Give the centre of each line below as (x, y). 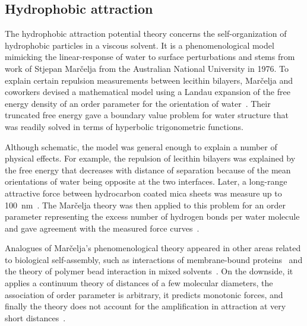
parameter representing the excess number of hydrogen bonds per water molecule (152, 216)
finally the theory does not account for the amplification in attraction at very (145, 306)
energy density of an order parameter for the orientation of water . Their (138, 103)
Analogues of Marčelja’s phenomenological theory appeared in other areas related (153, 248)
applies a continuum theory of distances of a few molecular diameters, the (139, 283)
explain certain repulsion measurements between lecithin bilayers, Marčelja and (149, 80)
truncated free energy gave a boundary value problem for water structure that (147, 115)
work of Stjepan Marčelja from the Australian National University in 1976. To (147, 68)
